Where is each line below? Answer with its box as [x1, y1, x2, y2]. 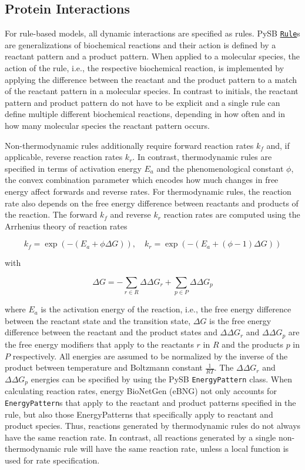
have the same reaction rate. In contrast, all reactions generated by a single [5, 431, 276, 443]
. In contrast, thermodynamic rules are [132, 151, 272, 163]
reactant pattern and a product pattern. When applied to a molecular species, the [5, 50, 300, 62]
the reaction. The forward [5, 208, 98, 221]
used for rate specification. [5, 454, 100, 466]
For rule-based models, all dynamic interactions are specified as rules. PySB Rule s [5, 27, 300, 39]
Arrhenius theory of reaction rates [5, 219, 128, 232]
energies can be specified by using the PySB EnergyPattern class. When [31, 372, 293, 385]
